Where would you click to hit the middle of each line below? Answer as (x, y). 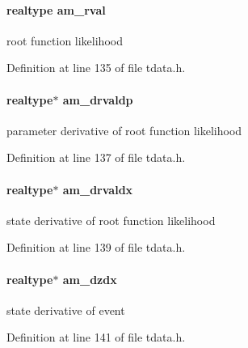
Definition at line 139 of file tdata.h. (96, 247)
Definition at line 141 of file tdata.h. (96, 337)
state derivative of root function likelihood (111, 220)
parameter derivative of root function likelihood (124, 130)
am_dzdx (90, 279)
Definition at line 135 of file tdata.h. (96, 68)
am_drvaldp (98, 99)
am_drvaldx (98, 189)
